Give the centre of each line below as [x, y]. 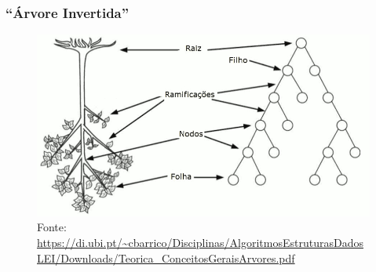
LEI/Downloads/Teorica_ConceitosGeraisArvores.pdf [166, 257]
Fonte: [52, 227]
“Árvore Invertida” [68, 12]
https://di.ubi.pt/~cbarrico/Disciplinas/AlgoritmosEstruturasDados [200, 243]
